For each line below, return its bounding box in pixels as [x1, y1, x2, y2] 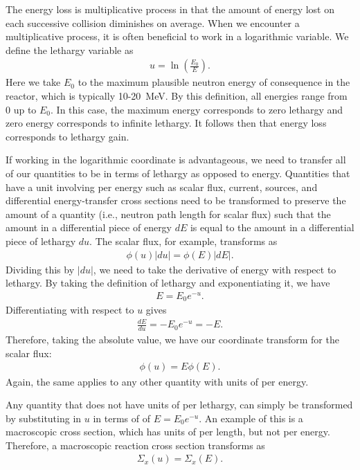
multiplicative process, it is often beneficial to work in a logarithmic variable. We [6, 29, 349, 44]
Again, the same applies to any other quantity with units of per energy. [6, 374, 309, 388]
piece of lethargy [6, 233, 76, 248]
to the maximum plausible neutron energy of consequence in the [78, 75, 350, 89]
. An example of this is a [199, 410, 303, 425]
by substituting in [6, 410, 82, 425]
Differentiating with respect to [6, 302, 134, 317]
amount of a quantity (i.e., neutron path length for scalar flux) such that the [6, 206, 331, 221]
